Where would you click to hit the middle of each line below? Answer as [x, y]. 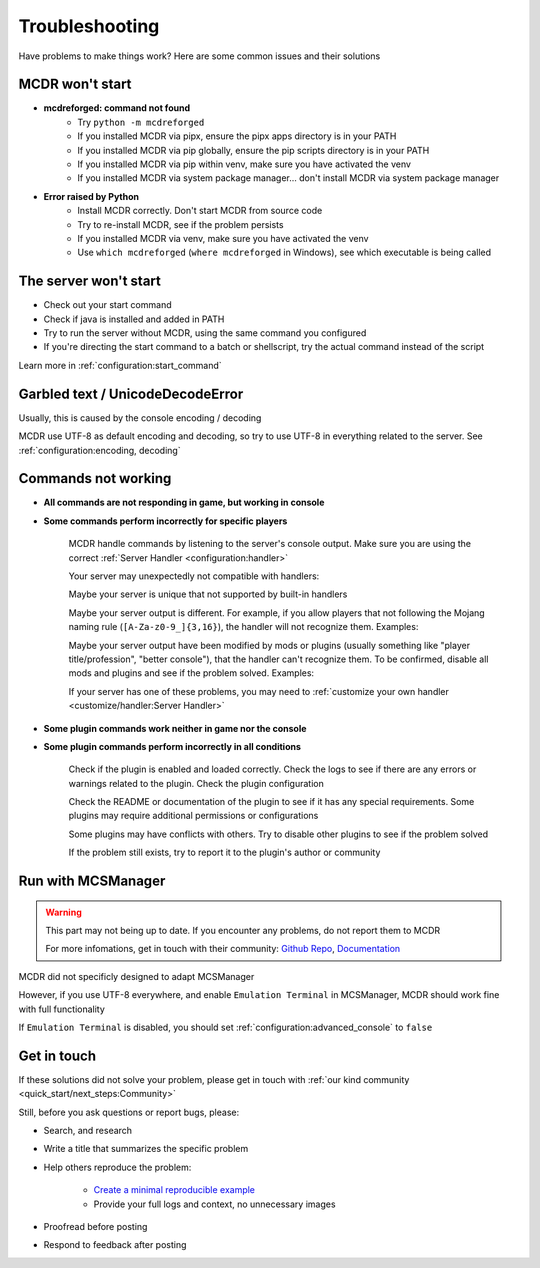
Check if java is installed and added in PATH [134, 319]
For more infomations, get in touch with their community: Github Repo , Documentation [223, 949]
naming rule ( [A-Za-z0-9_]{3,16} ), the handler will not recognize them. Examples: [243, 627]
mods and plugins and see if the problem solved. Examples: [191, 673]
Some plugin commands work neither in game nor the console [175, 728]
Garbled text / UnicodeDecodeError [131, 393]
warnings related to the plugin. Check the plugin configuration [196, 783]
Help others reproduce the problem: [117, 1167]
